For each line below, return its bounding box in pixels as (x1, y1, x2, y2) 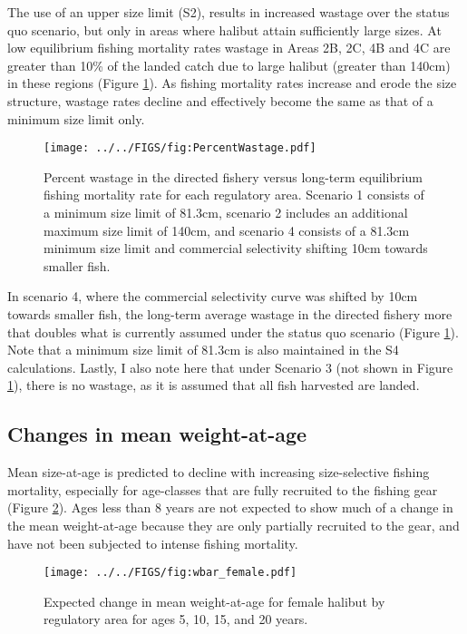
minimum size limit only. (7, 109, 145, 128)
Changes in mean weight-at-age (7, 420, 307, 448)
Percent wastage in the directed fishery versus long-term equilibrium (44, 167, 423, 186)
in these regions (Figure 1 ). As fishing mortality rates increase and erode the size (7, 73, 457, 93)
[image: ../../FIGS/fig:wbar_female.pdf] (44, 566, 297, 580)
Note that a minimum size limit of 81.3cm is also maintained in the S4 (7, 340, 399, 359)
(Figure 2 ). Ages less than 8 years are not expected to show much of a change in (7, 498, 453, 517)
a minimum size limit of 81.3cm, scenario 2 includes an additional (44, 203, 408, 221)
